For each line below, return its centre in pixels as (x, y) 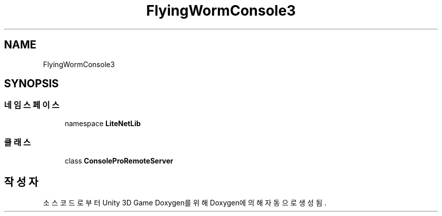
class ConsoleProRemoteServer (119, 160)
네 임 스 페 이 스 (32, 105)
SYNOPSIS (32, 84)
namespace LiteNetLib (103, 123)
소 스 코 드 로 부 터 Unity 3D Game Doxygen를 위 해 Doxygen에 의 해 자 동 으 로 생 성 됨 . (185, 203)
